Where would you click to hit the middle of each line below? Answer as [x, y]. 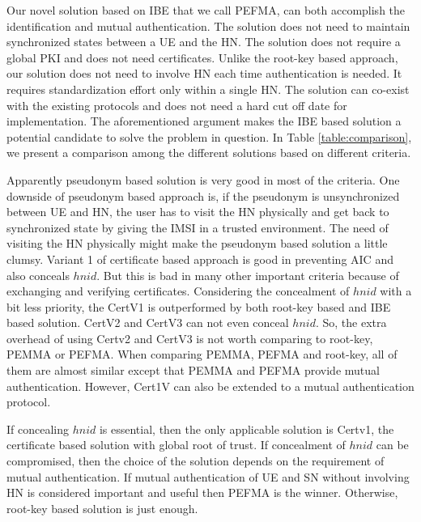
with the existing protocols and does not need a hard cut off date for [177, 105]
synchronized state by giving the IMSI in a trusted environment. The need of [198, 227]
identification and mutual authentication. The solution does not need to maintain [208, 25]
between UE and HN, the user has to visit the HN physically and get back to [198, 212]
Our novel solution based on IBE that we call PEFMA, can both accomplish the [206, 10]
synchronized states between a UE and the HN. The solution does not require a [204, 42]
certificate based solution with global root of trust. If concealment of [176, 445]
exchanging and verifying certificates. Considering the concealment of [178, 291]
